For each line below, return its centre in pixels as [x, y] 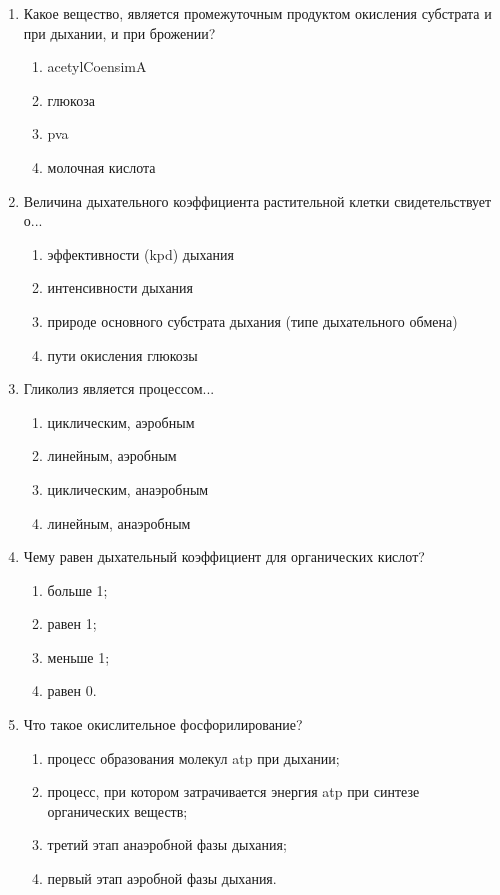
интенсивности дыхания [120, 287]
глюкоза [71, 99]
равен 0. [72, 690]
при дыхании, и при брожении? [119, 32]
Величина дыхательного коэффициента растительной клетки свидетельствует [257, 200]
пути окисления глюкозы [122, 354]
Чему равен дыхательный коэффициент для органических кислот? [224, 556]
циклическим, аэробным [121, 421]
